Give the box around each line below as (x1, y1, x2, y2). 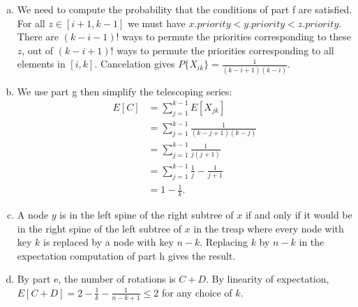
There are (17, 29, 59, 44)
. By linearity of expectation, (206, 271, 329, 286)
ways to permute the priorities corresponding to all (117, 42, 334, 57)
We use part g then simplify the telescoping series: (17, 84, 232, 98)
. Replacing (200, 235, 248, 249)
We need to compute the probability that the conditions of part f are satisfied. (17, 2, 352, 16)
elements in (17, 56, 66, 71)
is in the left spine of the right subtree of (59, 207, 234, 221)
